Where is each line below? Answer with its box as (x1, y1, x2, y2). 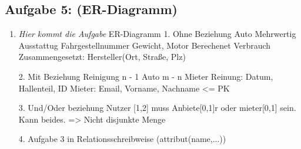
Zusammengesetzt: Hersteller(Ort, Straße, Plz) (18, 50, 186, 63)
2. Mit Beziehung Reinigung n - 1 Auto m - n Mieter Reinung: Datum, (18, 70, 273, 82)
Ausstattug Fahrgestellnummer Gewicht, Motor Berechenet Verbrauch (18, 39, 271, 51)
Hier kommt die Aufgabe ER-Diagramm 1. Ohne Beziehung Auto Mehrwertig (18, 28, 296, 40)
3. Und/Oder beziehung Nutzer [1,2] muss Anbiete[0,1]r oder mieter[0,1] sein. (18, 101, 296, 114)
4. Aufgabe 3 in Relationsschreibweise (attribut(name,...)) (18, 133, 226, 145)
